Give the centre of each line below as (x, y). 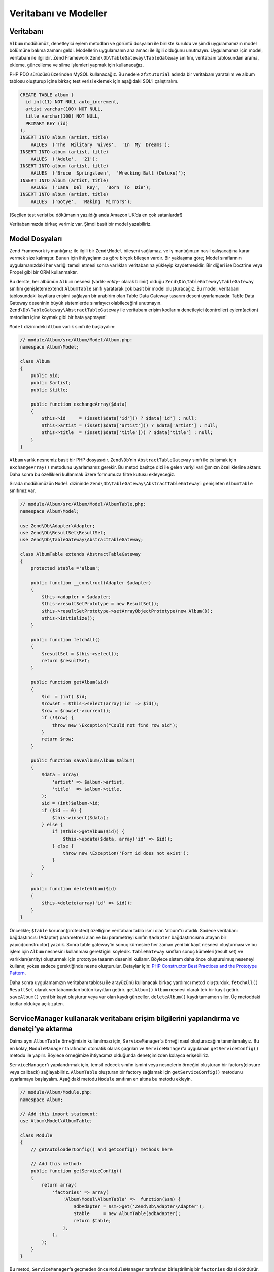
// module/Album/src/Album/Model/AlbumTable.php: (83, 504)
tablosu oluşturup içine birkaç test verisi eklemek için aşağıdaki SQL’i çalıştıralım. (94, 81)
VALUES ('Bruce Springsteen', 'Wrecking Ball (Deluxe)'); (108, 173)
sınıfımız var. (23, 490)
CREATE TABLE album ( (47, 95)
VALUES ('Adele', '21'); (64, 159)
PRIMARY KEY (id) (47, 123)
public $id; (46, 375)
